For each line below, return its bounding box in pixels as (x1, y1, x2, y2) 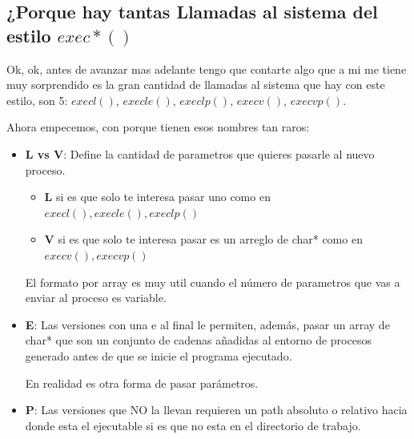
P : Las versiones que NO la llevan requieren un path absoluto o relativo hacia (25, 401, 408, 418)
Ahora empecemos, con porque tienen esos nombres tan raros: (6, 119, 310, 135)
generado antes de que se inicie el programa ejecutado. (25, 347, 292, 364)
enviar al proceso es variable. (25, 289, 167, 306)
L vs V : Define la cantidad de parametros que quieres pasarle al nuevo (25, 145, 375, 162)
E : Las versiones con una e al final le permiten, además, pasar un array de (25, 316, 390, 332)
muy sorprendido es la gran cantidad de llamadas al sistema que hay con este (6, 76, 385, 93)
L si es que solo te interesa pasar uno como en (44, 188, 271, 205)
